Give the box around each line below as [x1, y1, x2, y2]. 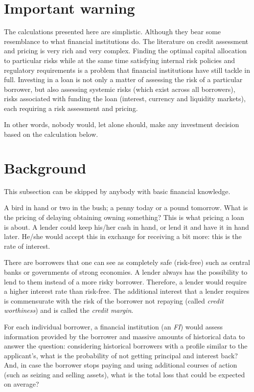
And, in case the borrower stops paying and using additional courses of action [4, 360, 237, 370]
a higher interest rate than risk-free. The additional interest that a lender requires [4, 286, 250, 296]
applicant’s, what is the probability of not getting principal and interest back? [4, 350, 238, 360]
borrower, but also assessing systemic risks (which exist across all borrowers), [4, 84, 235, 94]
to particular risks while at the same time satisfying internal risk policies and [4, 55, 235, 65]
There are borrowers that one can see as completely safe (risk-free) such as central [4, 257, 250, 267]
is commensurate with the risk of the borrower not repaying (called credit [4, 295, 224, 305]
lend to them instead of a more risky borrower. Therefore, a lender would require [4, 276, 247, 286]
